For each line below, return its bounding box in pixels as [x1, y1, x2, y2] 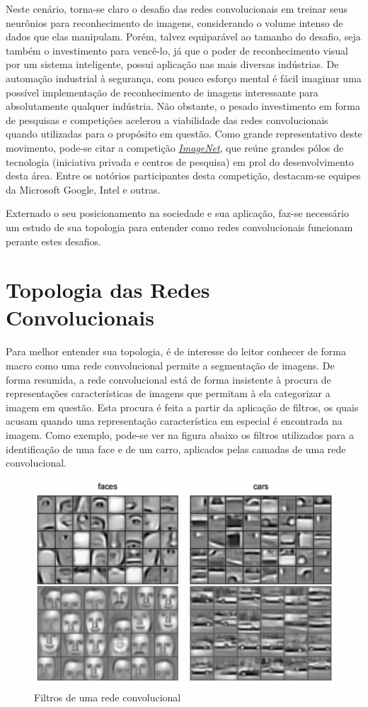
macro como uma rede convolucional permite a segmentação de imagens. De [6, 358, 335, 372]
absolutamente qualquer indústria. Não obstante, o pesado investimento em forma [6, 99, 361, 113]
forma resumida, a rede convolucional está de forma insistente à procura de [6, 372, 331, 386]
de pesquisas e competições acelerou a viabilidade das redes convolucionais [6, 112, 328, 127]
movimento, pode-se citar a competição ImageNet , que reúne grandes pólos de [6, 140, 344, 155]
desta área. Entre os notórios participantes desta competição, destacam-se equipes [6, 168, 361, 183]
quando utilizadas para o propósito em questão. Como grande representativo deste [6, 126, 362, 141]
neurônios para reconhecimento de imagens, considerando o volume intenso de [6, 15, 343, 30]
